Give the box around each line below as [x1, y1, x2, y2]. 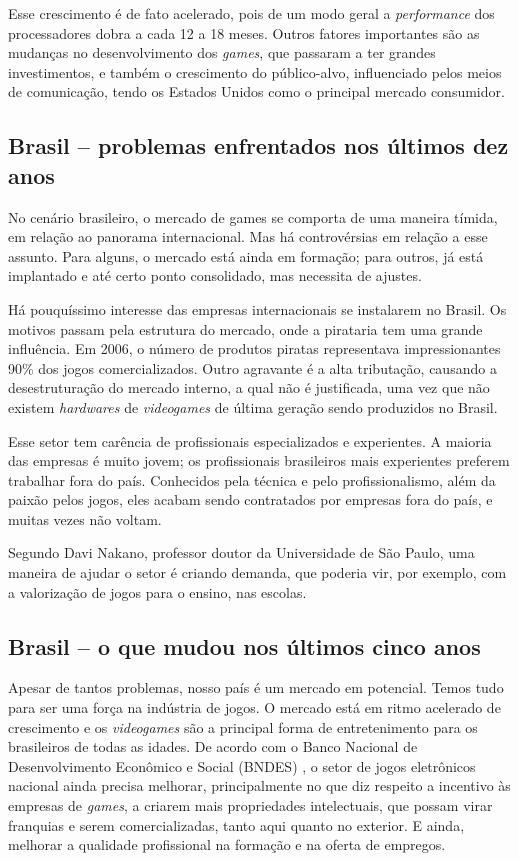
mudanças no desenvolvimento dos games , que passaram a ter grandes [8, 42, 436, 63]
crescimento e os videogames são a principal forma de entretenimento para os [8, 716, 478, 737]
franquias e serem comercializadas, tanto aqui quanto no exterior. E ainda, [8, 814, 465, 835]
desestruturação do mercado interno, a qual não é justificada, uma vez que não [8, 377, 490, 398]
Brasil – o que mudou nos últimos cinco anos [8, 630, 481, 661]
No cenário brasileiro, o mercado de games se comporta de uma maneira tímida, [8, 206, 498, 227]
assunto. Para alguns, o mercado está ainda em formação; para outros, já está [8, 245, 484, 266]
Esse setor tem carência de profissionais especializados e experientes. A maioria [8, 430, 492, 451]
